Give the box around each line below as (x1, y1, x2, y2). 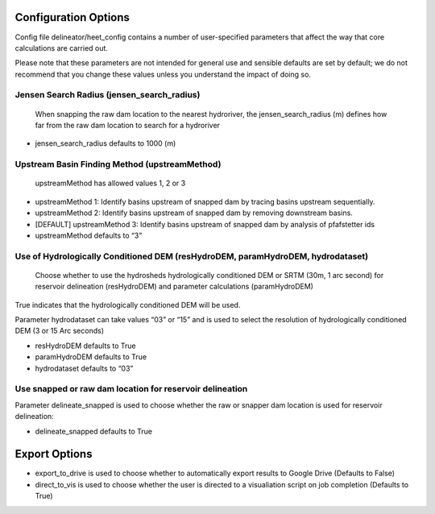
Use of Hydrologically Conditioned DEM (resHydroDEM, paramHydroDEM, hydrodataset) (14, 251, 369, 262)
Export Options (14, 447, 93, 461)
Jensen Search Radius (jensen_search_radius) (14, 89, 201, 101)
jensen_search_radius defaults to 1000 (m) (35, 139, 176, 148)
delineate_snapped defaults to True (35, 426, 153, 436)
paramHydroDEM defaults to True (35, 352, 147, 362)
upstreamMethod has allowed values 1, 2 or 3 (35, 178, 186, 189)
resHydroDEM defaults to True (35, 341, 136, 350)
